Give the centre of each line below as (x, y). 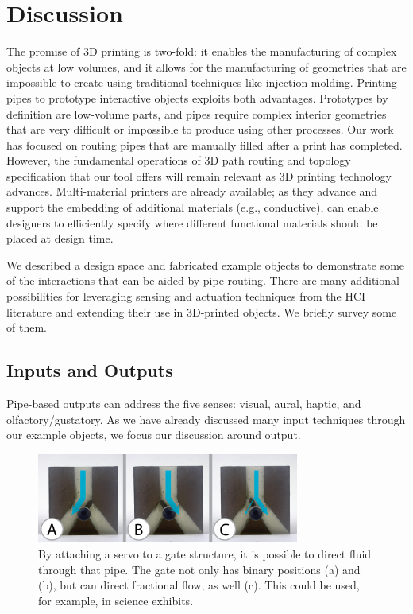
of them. (27, 327)
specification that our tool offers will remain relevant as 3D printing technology (199, 175)
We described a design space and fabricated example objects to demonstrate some (206, 264)
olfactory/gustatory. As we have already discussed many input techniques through (206, 419)
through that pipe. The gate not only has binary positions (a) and (199, 569)
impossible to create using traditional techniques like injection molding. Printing (202, 82)
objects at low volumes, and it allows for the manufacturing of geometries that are (206, 66)
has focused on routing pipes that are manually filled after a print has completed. (205, 144)
